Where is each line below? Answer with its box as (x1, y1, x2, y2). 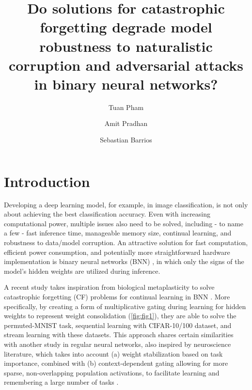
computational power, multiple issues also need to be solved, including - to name (4, 218, 243, 228)
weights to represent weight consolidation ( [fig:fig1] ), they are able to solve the (4, 311, 236, 321)
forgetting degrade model (40, 17, 212, 37)
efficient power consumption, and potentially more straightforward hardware (4, 247, 230, 257)
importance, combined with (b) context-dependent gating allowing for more (4, 358, 228, 368)
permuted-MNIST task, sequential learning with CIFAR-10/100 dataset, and (4, 320, 232, 330)
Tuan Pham (108, 102, 144, 112)
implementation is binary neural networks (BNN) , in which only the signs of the (4, 256, 244, 266)
